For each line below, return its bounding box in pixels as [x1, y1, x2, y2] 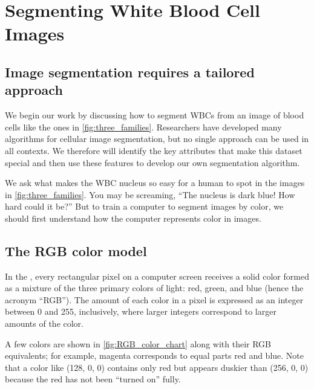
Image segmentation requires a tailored [5, 62, 255, 81]
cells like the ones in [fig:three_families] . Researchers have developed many [5, 120, 282, 133]
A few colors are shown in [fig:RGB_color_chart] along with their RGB [5, 337, 271, 350]
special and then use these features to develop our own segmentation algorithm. [5, 156, 300, 169]
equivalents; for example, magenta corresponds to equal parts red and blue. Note [5, 349, 304, 362]
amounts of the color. [5, 317, 84, 330]
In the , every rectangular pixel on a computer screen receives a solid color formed [5, 269, 309, 282]
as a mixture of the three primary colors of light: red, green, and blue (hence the [5, 281, 304, 294]
